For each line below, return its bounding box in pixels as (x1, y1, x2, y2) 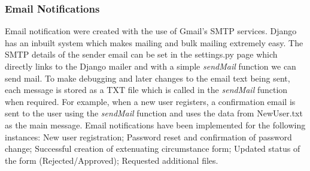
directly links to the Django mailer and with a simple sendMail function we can (5, 60, 296, 72)
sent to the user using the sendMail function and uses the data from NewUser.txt (5, 107, 303, 119)
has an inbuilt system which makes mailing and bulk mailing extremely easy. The (5, 36, 303, 49)
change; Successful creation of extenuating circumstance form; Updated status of (5, 142, 300, 155)
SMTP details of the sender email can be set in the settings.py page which (5, 48, 278, 61)
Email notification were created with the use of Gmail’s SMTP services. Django (5, 25, 297, 37)
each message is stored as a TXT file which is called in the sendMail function (5, 83, 288, 96)
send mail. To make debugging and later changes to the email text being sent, (5, 71, 290, 84)
